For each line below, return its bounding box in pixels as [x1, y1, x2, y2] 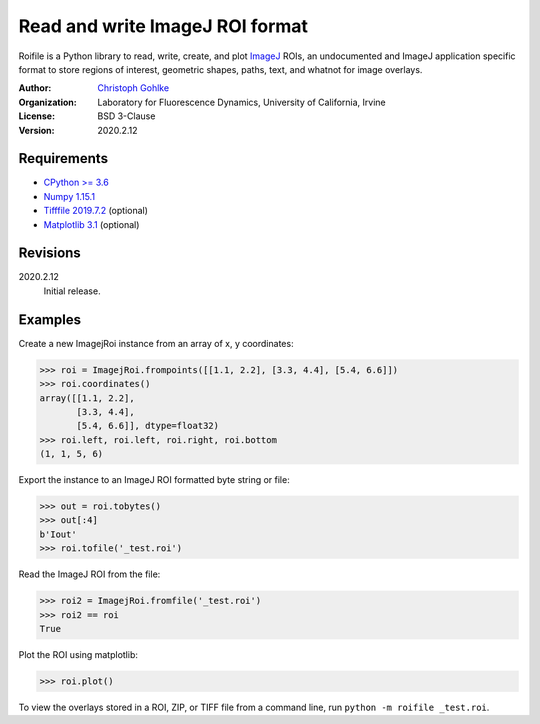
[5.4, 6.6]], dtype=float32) [76, 420, 220, 432]
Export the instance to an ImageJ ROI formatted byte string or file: [18, 474, 290, 486]
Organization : [18, 96, 77, 108]
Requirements [18, 150, 109, 167]
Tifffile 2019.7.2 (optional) [43, 205, 149, 217]
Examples [18, 311, 82, 328]
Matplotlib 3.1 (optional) [43, 218, 140, 230]
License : [18, 110, 55, 122]
